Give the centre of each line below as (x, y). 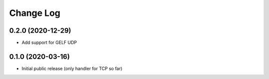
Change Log (35, 13)
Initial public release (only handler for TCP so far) (72, 68)
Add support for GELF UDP (49, 43)
